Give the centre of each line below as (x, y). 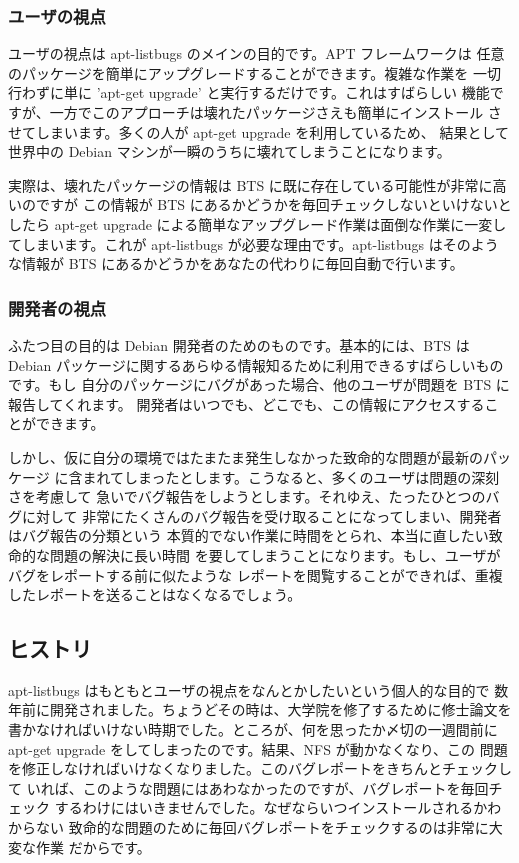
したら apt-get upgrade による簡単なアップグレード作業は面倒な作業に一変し (257, 223)
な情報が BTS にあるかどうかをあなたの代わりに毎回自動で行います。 (236, 263)
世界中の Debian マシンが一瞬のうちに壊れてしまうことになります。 (229, 151)
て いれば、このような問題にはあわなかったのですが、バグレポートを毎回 (248, 787)
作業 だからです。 (93, 846)
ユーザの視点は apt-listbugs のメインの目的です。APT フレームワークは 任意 (256, 53)
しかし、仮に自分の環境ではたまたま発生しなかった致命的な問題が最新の (245, 456)
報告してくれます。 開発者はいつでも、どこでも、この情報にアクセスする (246, 403)
